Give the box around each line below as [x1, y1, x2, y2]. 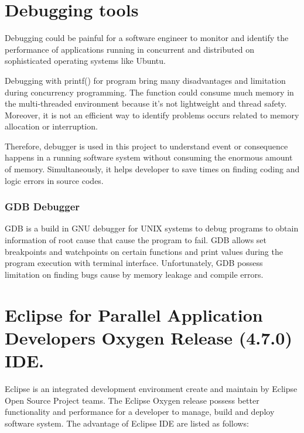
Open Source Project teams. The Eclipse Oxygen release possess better [5, 394, 259, 406]
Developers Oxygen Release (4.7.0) [5, 325, 292, 349]
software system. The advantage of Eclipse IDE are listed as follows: [5, 417, 249, 429]
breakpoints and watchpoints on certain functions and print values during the [5, 245, 283, 257]
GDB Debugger [5, 199, 80, 214]
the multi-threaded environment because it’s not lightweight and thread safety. [5, 97, 287, 110]
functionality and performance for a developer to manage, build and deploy [5, 405, 275, 418]
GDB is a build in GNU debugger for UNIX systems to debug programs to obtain [5, 222, 299, 234]
